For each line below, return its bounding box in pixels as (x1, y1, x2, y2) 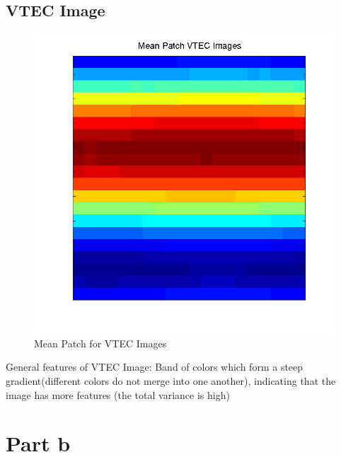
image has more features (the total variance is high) (6, 387, 230, 402)
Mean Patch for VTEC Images (34, 335, 167, 350)
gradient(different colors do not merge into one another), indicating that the (6, 373, 336, 388)
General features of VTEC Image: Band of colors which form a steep (6, 359, 304, 374)
